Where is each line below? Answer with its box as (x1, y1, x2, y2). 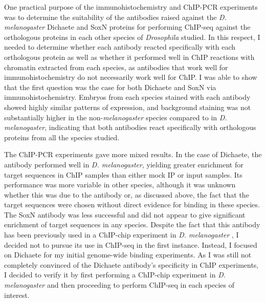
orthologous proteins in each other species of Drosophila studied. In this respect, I (4, 31, 260, 42)
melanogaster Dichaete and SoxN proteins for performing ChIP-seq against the (4, 21, 251, 32)
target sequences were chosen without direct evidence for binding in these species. (4, 199, 260, 210)
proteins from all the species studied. (4, 132, 120, 142)
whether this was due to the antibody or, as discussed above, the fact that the (4, 189, 249, 200)
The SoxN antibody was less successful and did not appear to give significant (4, 209, 246, 220)
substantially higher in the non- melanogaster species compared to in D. (4, 112, 227, 122)
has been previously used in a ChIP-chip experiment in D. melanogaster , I (4, 229, 239, 240)
